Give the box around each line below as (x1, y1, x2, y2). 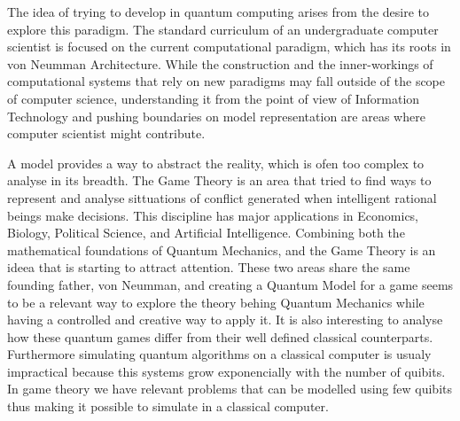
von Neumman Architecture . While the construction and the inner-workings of (7, 54, 433, 73)
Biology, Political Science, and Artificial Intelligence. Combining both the (7, 223, 405, 242)
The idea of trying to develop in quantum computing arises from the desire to (7, 3, 429, 20)
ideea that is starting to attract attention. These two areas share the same (7, 258, 410, 277)
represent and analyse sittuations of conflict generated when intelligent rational (7, 188, 437, 207)
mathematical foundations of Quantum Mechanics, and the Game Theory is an (7, 240, 436, 259)
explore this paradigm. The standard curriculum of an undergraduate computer (7, 19, 439, 38)
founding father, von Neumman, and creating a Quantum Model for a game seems (7, 275, 454, 293)
